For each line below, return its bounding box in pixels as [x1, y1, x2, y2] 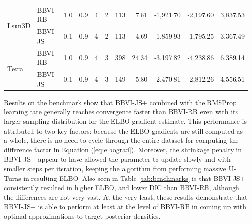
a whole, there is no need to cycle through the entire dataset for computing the [4, 135, 239, 145]
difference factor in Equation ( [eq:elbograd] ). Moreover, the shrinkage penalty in [4, 144, 242, 154]
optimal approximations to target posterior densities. [4, 210, 161, 221]
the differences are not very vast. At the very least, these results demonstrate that [4, 192, 248, 202]
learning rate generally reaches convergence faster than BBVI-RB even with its [4, 106, 238, 117]
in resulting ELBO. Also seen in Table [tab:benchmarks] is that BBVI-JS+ [23, 173, 246, 183]
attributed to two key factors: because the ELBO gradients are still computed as [4, 125, 243, 135]
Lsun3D [7, 20, 31, 30]
